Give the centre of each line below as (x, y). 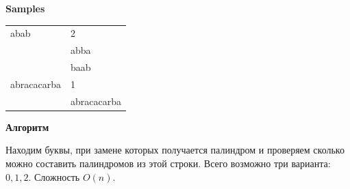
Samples (25, 8)
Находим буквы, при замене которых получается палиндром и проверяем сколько (175, 150)
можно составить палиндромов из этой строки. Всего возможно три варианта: (168, 163)
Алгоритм (27, 127)
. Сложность (54, 176)
